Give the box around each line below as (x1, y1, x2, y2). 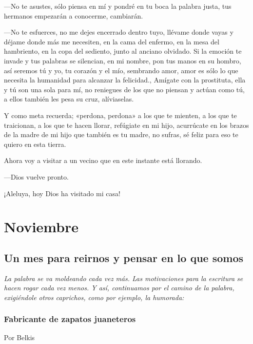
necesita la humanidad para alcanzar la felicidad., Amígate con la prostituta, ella (4, 75, 246, 85)
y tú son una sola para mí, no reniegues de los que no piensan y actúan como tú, (4, 84, 245, 94)
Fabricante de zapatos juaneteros (4, 313, 136, 325)
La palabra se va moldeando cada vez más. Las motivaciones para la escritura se (4, 273, 243, 283)
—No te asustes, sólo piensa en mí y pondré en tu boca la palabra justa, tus (4, 1, 232, 11)
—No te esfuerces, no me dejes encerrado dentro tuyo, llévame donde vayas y (4, 27, 234, 37)
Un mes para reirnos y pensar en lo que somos (4, 250, 244, 265)
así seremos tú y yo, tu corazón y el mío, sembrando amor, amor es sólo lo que (4, 65, 238, 75)
